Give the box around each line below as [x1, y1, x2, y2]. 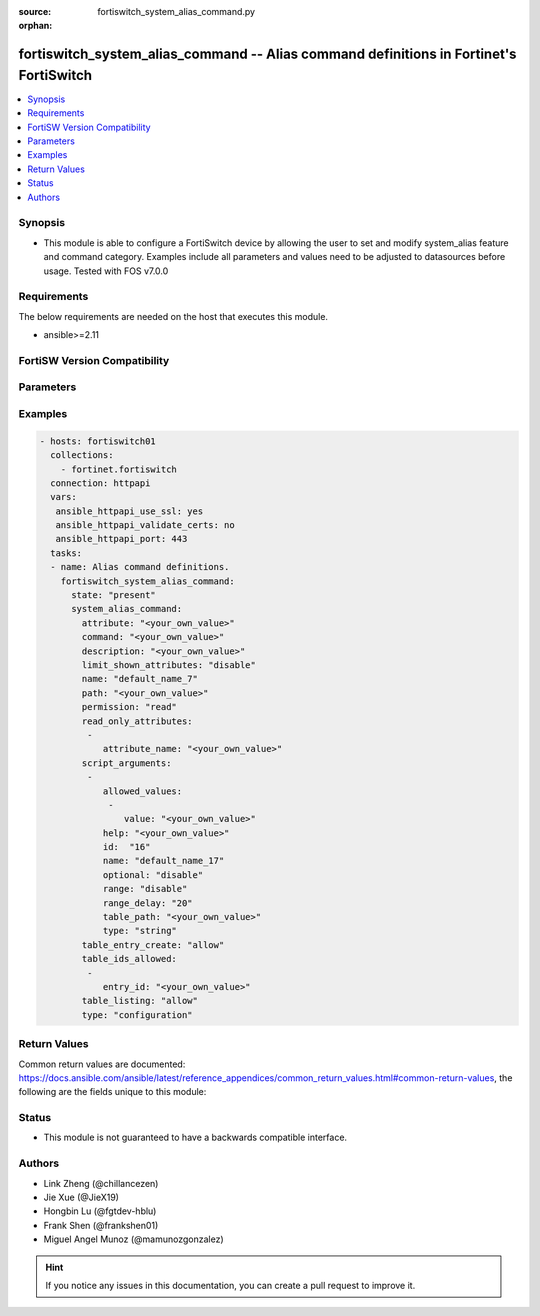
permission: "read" [81, 701, 177, 713]
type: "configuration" [81, 1009, 194, 1020]
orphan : [18, 20, 53, 32]
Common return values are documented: [18, 1058, 186, 1070]
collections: [50, 450, 114, 461]
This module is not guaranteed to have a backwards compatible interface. [43, 1131, 348, 1144]
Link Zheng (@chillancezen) [43, 1177, 159, 1189]
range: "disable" [102, 883, 188, 895]
